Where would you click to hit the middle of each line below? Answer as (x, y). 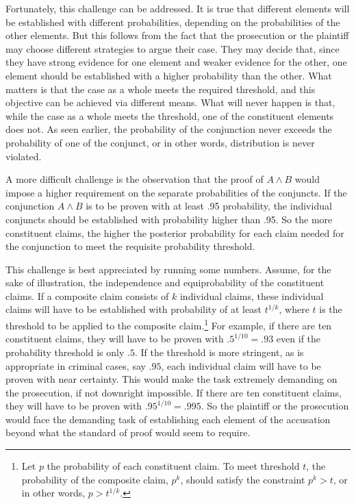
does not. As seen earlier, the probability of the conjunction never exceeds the (169, 129)
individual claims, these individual (252, 295)
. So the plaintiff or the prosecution (275, 406)
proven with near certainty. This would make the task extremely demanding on (171, 379)
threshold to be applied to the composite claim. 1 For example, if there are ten (169, 324)
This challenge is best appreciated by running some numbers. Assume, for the (168, 269)
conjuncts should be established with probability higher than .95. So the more (169, 219)
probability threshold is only (65, 352)
